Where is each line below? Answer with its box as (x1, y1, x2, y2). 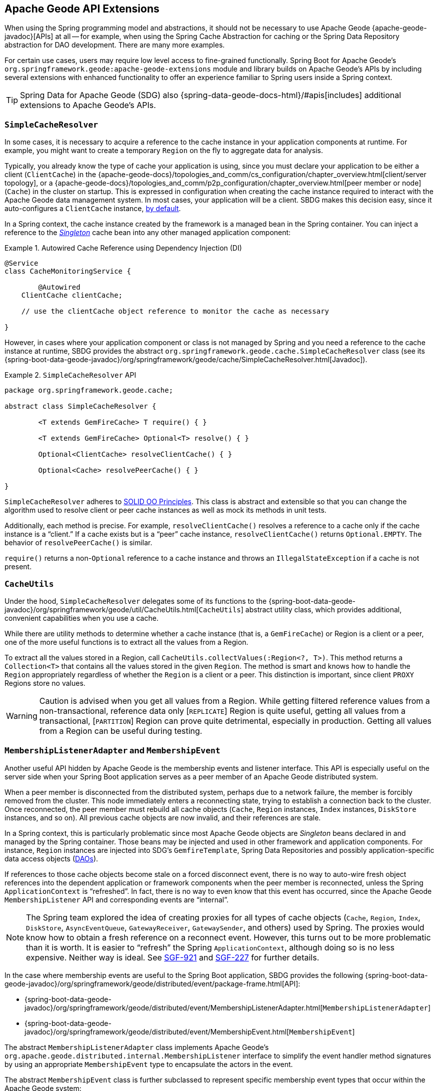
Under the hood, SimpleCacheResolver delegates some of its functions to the (4, 596, 267, 605)
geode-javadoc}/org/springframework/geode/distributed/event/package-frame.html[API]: (4, 979, 300, 988)
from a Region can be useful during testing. (39, 725, 202, 736)
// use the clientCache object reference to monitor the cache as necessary (21, 307, 329, 316)
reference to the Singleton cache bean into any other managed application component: (4, 228, 291, 237)
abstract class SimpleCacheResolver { (4, 402, 156, 411)
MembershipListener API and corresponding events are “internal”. (4, 895, 229, 904)
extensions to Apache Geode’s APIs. (20, 100, 156, 111)
